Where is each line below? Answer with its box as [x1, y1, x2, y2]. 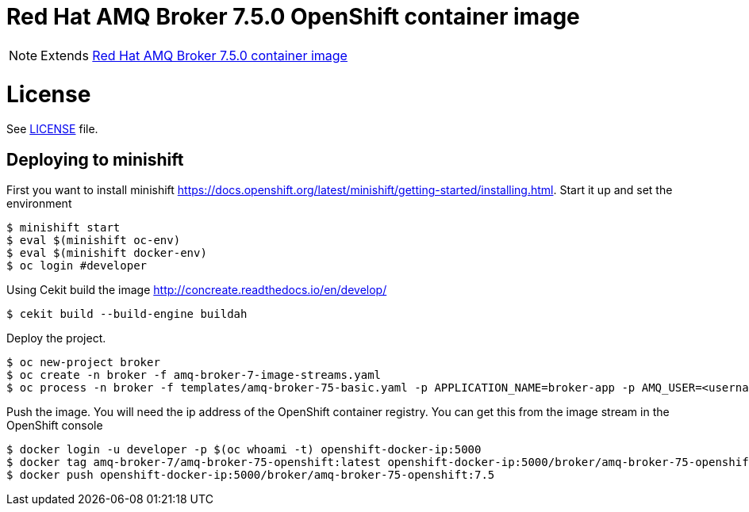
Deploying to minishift [6, 149, 184, 170]
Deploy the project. [6, 331, 106, 346]
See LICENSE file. [6, 122, 98, 136]
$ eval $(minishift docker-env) [6, 246, 207, 260]
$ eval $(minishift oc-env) [6, 234, 181, 247]
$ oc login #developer [6, 259, 148, 273]
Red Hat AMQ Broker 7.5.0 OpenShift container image [6, 3, 580, 30]
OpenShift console [6, 418, 103, 433]
